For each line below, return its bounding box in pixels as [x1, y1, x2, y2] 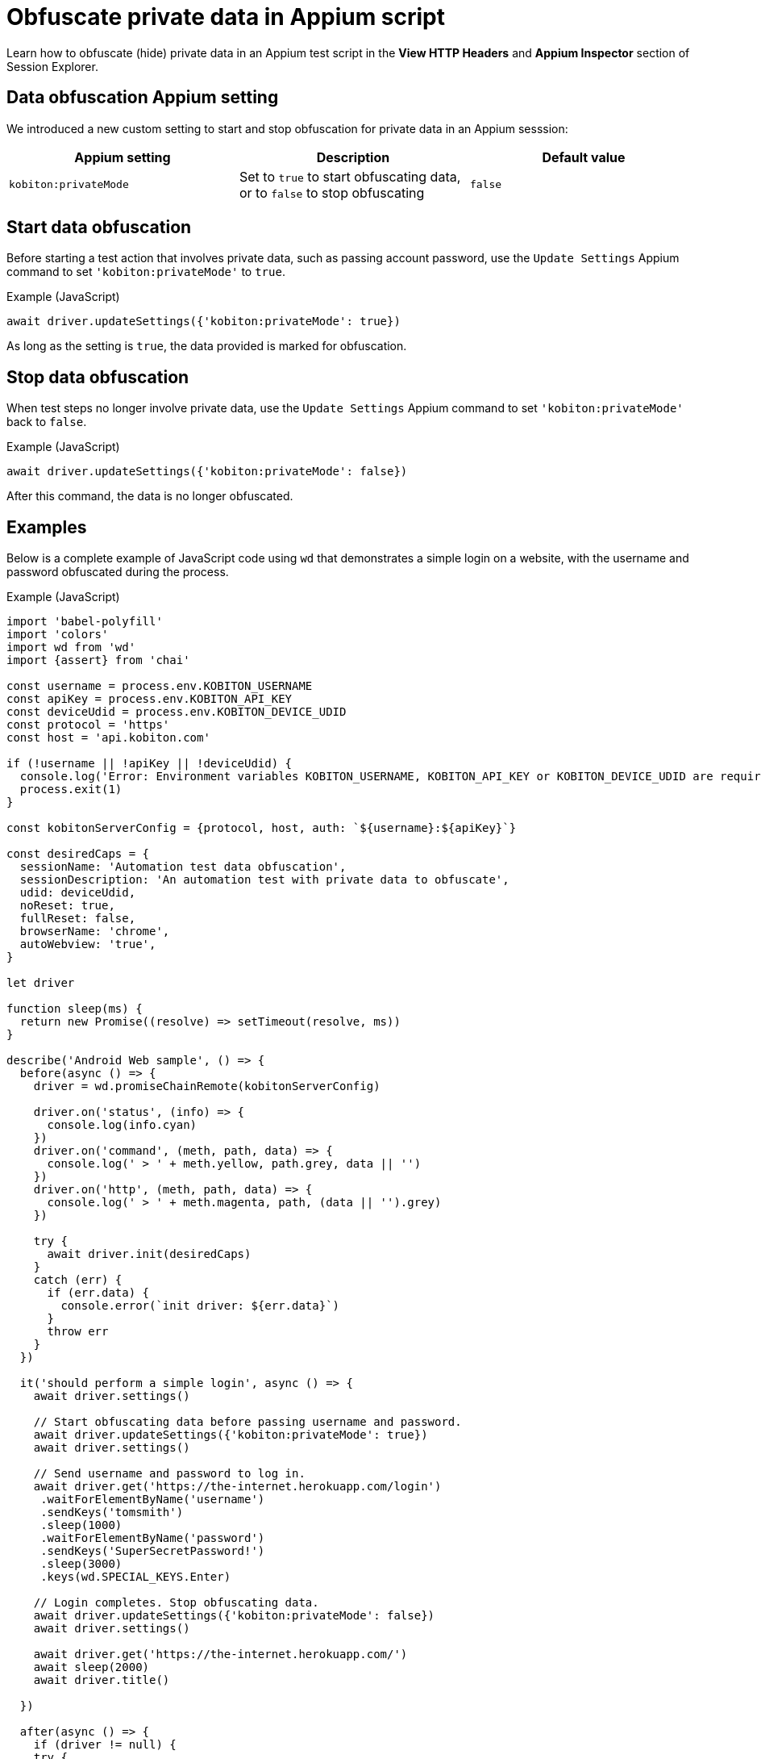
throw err [47, 1325, 109, 1339]
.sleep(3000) [40, 1557, 123, 1571]
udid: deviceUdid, [19, 886, 136, 900]
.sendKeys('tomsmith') [40, 1506, 184, 1519]
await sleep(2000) [33, 1661, 150, 1674]
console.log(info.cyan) [47, 1118, 198, 1132]
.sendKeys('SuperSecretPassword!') [40, 1544, 265, 1558]
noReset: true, [19, 899, 115, 913]
